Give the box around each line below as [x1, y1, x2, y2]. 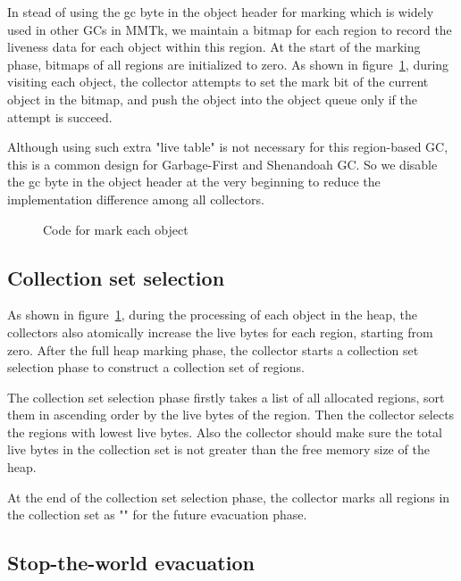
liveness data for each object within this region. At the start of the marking [7, 37, 421, 56]
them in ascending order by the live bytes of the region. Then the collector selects [7, 405, 455, 424]
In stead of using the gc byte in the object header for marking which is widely [7, 3, 434, 21]
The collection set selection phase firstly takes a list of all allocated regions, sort [7, 387, 445, 406]
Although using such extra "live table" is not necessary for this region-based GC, [7, 137, 448, 156]
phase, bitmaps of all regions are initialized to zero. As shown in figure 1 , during [7, 54, 449, 73]
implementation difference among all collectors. [7, 189, 264, 208]
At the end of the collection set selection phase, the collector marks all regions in [7, 487, 450, 506]
